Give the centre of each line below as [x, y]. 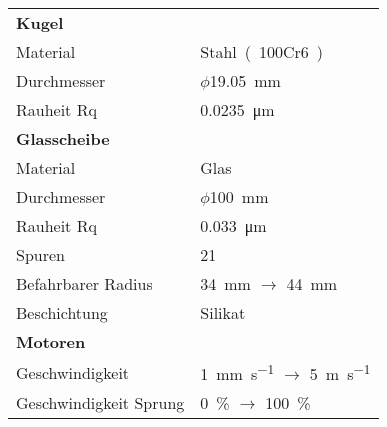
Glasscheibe [63, 138]
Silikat [223, 312]
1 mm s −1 [237, 372]
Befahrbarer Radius [84, 283]
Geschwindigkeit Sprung [100, 403]
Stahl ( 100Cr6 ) [262, 51]
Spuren [40, 254]
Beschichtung [62, 312]
